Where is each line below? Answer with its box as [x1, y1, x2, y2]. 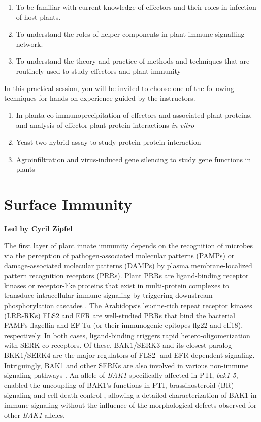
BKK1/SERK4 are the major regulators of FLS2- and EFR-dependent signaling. [4, 349, 255, 360]
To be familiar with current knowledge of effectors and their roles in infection [16, 2, 256, 12]
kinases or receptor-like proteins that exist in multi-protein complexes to [4, 280, 230, 290]
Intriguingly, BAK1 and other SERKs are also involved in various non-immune [4, 359, 249, 370]
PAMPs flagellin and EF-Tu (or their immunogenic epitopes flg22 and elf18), [4, 320, 243, 330]
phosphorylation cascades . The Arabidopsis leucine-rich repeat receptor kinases [4, 300, 252, 310]
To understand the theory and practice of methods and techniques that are [16, 55, 250, 66]
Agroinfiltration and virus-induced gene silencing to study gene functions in [16, 154, 251, 164]
